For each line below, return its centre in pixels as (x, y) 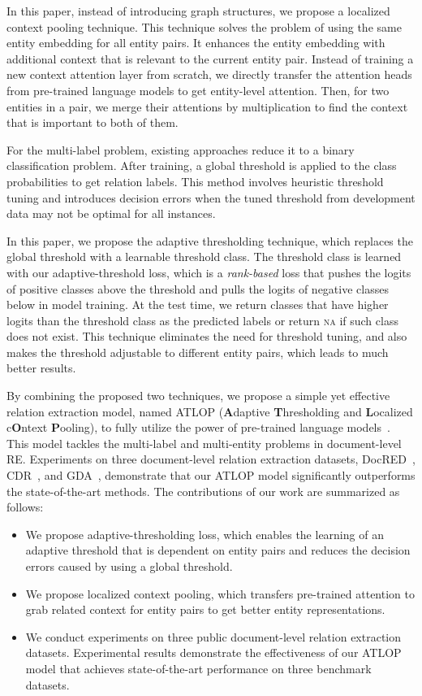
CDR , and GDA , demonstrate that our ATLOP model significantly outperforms (211, 475)
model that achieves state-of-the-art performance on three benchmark (198, 668)
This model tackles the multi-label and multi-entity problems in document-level (204, 443)
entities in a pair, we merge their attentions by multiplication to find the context (207, 106)
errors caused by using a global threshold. (129, 566)
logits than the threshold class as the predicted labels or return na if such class (202, 320)
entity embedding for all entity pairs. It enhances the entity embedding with (196, 43)
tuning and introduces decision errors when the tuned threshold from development (211, 197)
